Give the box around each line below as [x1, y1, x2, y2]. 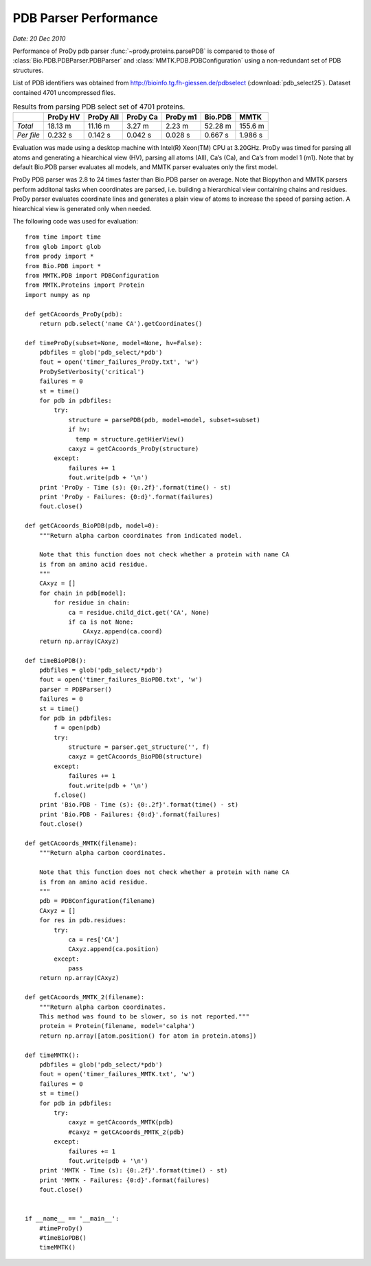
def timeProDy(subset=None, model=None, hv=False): [25, 339, 203, 347]
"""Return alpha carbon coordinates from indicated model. [38, 532, 243, 539]
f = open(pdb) [54, 724, 102, 732]
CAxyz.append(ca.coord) [82, 628, 163, 635]
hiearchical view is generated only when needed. [12, 204, 152, 212]
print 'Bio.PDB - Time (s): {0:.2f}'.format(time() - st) [38, 801, 239, 809]
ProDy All [87, 112, 120, 122]
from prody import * [25, 252, 94, 261]
